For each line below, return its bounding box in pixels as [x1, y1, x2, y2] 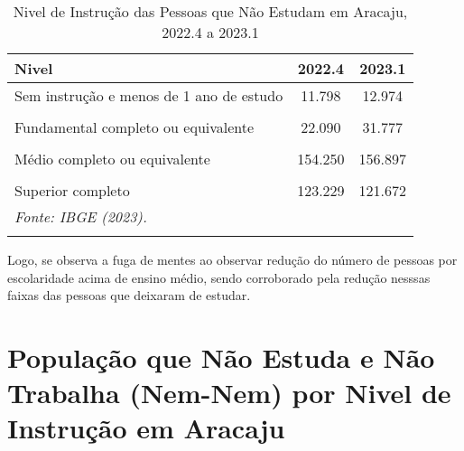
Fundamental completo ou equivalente [14, 117, 255, 137]
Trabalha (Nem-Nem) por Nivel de [7, 374, 451, 411]
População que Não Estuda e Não [7, 338, 435, 375]
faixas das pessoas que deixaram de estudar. [7, 286, 251, 305]
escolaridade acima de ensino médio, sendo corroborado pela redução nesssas [7, 268, 431, 287]
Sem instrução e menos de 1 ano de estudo [14, 85, 283, 106]
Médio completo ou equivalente [14, 148, 210, 169]
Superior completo [14, 180, 130, 201]
